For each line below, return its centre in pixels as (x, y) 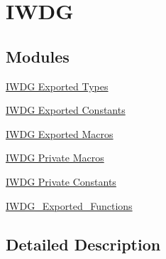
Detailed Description (83, 244)
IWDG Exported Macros (60, 133)
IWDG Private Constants (61, 181)
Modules (38, 56)
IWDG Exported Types (57, 86)
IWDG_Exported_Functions (69, 205)
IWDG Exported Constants (66, 110)
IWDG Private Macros (55, 158)
